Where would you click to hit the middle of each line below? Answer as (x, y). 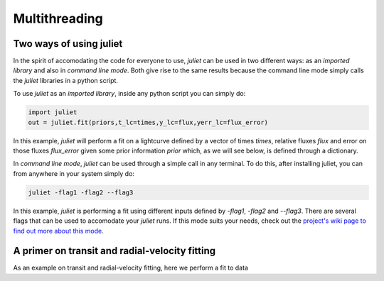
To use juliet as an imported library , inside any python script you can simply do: (129, 94)
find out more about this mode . (58, 231)
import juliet (53, 112)
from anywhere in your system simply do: (74, 173)
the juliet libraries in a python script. (66, 80)
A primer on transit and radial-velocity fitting (114, 251)
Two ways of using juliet (68, 44)
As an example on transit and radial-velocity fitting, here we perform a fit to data (131, 268)
